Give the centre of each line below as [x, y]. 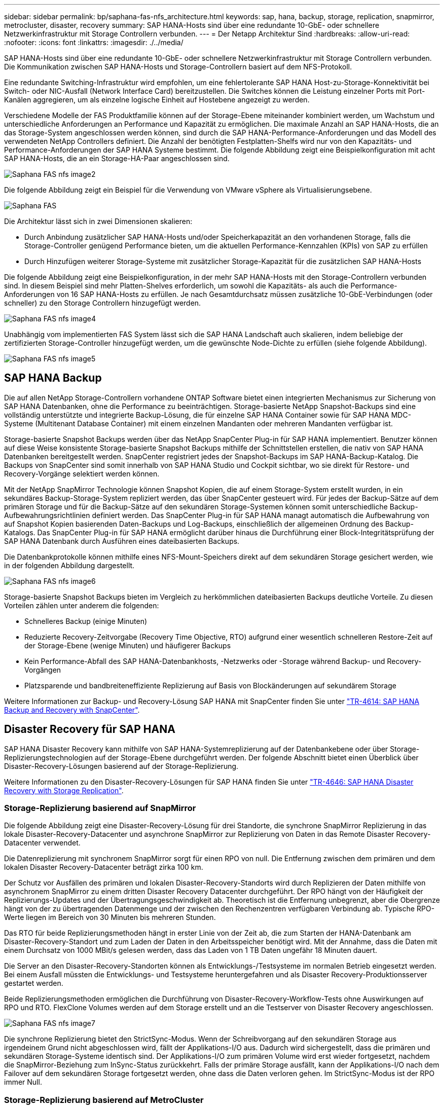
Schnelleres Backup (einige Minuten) [86, 621]
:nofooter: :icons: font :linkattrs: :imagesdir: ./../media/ [94, 42]
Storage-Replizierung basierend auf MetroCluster [104, 1100]
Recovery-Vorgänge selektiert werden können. [82, 473]
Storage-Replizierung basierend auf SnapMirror [100, 808]
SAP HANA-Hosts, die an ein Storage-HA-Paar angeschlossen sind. [117, 158]
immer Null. [23, 1082]
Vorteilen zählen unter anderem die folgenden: [82, 605]
